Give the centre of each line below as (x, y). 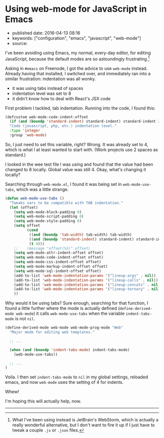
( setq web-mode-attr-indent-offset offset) (59, 253)
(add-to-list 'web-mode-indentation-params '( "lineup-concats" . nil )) (88, 285)
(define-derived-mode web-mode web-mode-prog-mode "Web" (64, 328)
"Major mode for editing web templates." (52, 332)
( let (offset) (24, 207)
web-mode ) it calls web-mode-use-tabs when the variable (70, 313)
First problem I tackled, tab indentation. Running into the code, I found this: (80, 108)
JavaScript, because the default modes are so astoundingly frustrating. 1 (77, 58)
